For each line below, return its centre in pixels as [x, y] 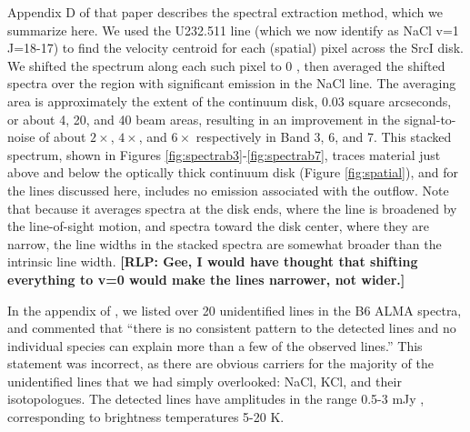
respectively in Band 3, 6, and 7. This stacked [324, 137]
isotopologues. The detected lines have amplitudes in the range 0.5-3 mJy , [216, 399]
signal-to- [430, 119]
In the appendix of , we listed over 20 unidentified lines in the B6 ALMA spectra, [235, 310]
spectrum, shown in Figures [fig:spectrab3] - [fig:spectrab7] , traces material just [224, 154]
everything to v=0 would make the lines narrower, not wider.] [206, 279]
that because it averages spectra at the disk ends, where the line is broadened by [232, 208]
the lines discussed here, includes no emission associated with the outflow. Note [228, 190]
